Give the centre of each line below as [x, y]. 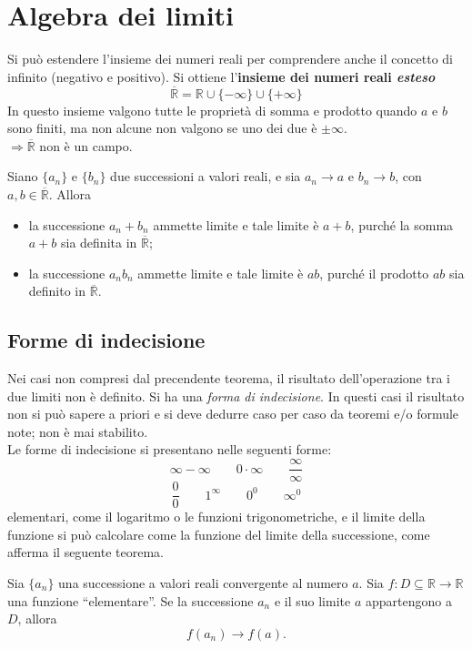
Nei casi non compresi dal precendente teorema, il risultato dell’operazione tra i [229, 378]
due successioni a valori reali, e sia [206, 176]
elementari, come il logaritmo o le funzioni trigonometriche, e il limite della [216, 517]
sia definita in [99, 243]
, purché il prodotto [374, 273]
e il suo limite [312, 600]
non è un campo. [86, 145]
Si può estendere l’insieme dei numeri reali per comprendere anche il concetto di [230, 59]
